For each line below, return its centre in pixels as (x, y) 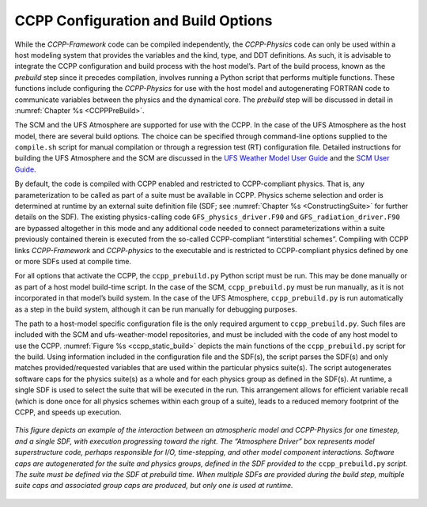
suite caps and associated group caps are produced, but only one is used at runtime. (154, 486)
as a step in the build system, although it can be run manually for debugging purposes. (156, 309)
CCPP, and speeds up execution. (68, 412)
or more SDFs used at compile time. (73, 261)
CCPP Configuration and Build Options (144, 21)
